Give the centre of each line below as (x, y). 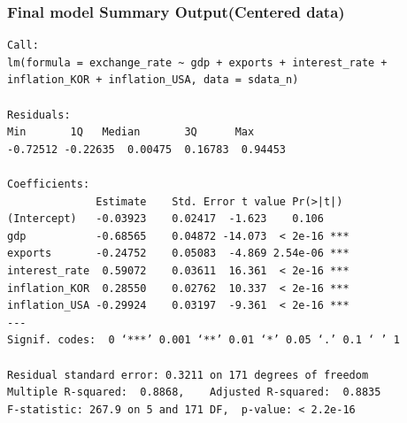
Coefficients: (49, 184)
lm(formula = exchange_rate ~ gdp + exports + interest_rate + (197, 62)
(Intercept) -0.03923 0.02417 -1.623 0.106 (165, 219)
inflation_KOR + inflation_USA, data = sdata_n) (153, 80)
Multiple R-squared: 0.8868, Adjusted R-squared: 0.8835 (194, 392)
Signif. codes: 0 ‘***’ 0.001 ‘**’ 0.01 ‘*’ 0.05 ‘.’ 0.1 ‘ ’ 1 (203, 340)
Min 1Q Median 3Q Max (131, 132)
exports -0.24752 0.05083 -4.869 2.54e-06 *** (178, 254)
